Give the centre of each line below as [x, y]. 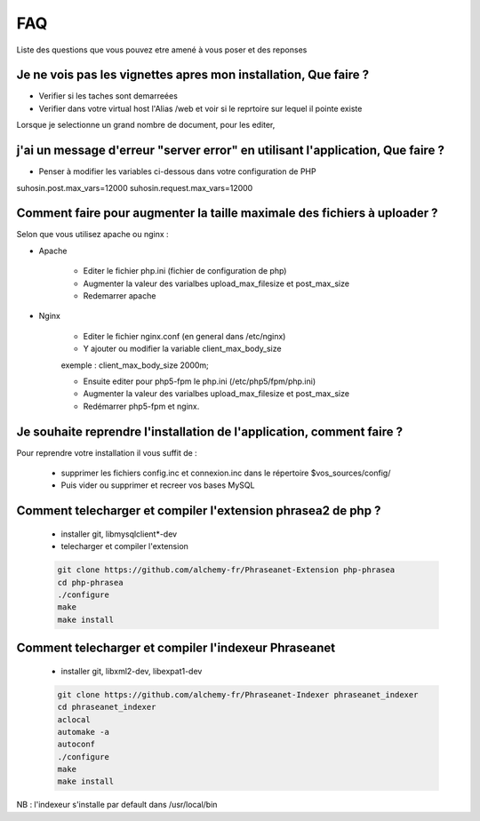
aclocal [74, 719]
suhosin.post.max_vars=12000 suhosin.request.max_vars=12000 [135, 187]
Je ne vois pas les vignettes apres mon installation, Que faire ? [192, 75]
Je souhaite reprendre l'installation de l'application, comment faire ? [210, 431]
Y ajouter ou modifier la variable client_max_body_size [182, 349]
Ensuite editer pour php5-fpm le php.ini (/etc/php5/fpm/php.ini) [199, 381]
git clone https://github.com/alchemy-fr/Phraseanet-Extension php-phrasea [226, 570]
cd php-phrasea [90, 582]
